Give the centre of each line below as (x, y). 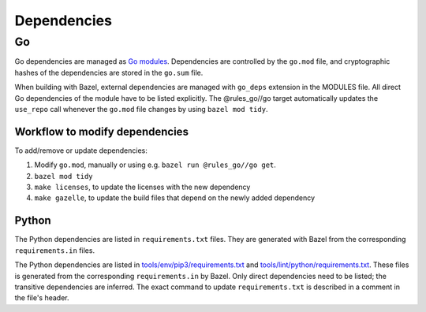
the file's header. (42, 298)
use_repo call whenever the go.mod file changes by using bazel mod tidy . (141, 109)
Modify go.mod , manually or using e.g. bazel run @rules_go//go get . (155, 165)
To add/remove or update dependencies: (81, 150)
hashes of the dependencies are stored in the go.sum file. (109, 72)
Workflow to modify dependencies (102, 131)
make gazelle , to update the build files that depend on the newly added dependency (175, 198)
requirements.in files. (54, 250)
